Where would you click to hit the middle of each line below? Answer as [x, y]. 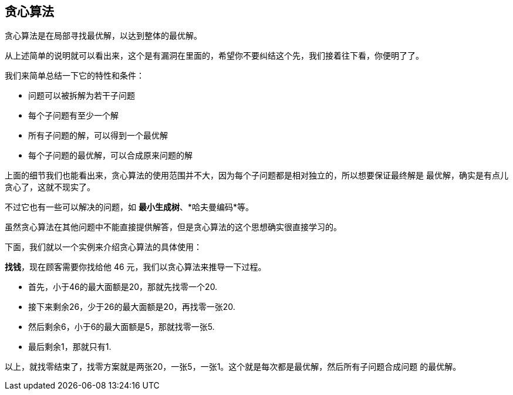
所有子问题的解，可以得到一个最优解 [98, 136]
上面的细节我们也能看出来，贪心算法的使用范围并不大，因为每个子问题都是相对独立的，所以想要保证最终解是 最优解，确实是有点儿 [256, 175]
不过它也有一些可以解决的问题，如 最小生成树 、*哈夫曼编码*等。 [129, 207]
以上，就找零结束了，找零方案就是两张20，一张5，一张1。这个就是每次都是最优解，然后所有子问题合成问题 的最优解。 [233, 367]
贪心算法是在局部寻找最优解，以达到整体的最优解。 [103, 36]
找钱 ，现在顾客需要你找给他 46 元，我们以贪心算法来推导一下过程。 [136, 267]
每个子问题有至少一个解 [73, 116]
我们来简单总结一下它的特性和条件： [75, 76]
